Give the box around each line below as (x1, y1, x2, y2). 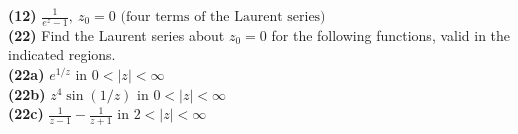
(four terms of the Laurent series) (120, 10, 326, 24)
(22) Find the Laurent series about (8, 24, 225, 45)
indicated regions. (8, 44, 116, 65)
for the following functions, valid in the (271, 24, 511, 45)
